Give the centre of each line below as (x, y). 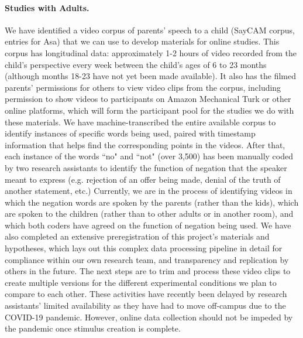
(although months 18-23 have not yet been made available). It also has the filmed (150, 76)
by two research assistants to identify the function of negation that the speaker (146, 167)
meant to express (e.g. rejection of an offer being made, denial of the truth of (143, 179)
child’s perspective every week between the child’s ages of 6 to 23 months (136, 64)
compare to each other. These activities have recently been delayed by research (146, 294)
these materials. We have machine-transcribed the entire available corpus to (140, 122)
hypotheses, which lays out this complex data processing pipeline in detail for (144, 248)
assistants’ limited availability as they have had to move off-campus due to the (145, 305)
